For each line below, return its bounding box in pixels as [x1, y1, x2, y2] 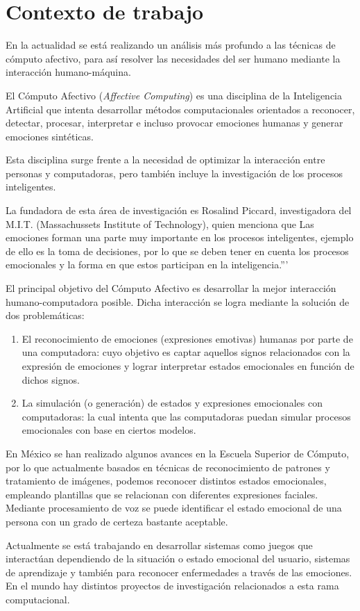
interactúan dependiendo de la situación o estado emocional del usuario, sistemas [6, 551, 350, 566]
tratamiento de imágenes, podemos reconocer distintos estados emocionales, [6, 473, 327, 488]
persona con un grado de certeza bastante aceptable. [6, 514, 228, 528]
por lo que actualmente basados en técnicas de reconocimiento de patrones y [6, 459, 330, 474]
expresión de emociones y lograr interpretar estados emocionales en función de [22, 359, 354, 373]
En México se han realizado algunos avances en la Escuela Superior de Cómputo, [6, 446, 350, 460]
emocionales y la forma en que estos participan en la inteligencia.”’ [6, 257, 289, 272]
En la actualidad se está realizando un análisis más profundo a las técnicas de [6, 38, 336, 52]
